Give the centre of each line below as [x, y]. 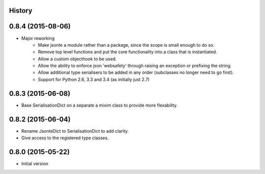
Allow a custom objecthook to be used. [78, 58]
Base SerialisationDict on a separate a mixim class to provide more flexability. [99, 105]
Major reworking [38, 38]
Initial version [35, 163]
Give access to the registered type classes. [65, 138]
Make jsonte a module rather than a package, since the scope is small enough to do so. [126, 45]
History [21, 11]
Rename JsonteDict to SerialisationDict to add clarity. [75, 131]
